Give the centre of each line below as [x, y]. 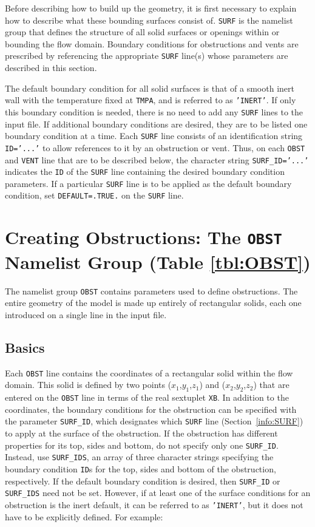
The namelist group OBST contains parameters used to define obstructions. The [151, 291]
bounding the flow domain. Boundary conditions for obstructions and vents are [152, 43]
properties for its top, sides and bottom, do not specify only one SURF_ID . [142, 445]
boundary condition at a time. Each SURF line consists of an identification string [154, 136]
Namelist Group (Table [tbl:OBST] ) [158, 261]
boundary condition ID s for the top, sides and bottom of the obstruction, [141, 468]
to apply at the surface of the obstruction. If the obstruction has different [141, 433]
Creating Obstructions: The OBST [144, 237]
